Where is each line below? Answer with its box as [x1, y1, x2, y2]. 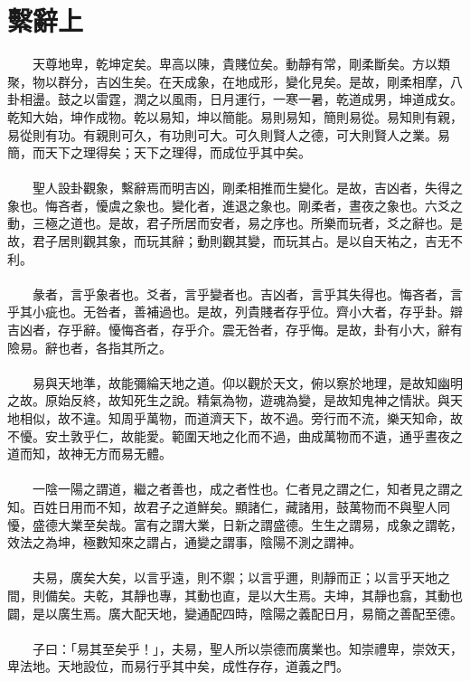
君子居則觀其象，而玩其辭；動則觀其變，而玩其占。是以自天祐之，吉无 [32, 232, 450, 251]
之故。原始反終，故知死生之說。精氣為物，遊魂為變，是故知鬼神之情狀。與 [7, 391, 450, 410]
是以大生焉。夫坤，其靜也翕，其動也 [247, 585, 463, 604]
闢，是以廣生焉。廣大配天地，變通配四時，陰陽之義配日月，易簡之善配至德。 [7, 603, 463, 622]
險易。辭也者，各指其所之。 [7, 337, 172, 356]
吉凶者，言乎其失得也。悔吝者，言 [259, 284, 463, 303]
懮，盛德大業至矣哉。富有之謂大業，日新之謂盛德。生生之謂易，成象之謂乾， [7, 515, 463, 534]
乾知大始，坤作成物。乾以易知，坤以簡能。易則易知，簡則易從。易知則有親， [7, 107, 463, 126]
